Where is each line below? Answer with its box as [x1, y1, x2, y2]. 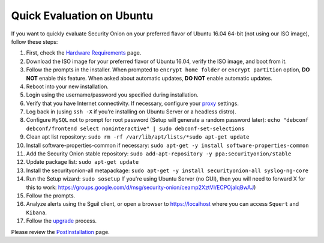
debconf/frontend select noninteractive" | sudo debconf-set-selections [26, 125, 245, 132]
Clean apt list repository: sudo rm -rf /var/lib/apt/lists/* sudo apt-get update [26, 133, 250, 140]
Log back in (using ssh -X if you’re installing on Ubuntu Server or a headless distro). [26, 108, 236, 115]
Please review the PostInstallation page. [11, 228, 110, 235]
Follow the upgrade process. [26, 217, 97, 224]
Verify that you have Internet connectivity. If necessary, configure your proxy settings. [26, 100, 239, 107]
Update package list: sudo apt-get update [26, 158, 139, 166]
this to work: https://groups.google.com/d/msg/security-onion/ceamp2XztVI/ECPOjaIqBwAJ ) [26, 184, 256, 191]
